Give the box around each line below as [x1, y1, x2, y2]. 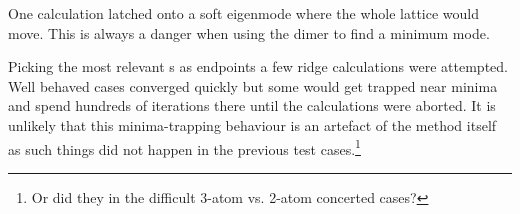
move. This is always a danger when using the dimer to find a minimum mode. [8, 22, 490, 43]
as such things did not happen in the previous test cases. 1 [8, 135, 361, 159]
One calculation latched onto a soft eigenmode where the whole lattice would [8, 3, 480, 23]
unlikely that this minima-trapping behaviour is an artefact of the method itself [8, 114, 497, 135]
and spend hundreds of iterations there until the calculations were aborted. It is [8, 95, 496, 116]
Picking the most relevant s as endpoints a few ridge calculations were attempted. [8, 56, 508, 77]
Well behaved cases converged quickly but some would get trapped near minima [8, 75, 498, 96]
